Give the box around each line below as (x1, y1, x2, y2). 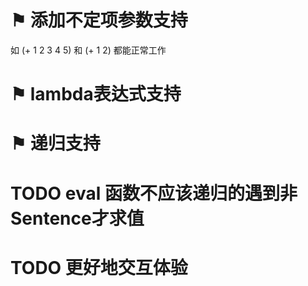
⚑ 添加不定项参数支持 (10, 9, 188, 32)
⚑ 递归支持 (10, 132, 101, 155)
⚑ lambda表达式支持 (10, 83, 182, 106)
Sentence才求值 (10, 207, 145, 230)
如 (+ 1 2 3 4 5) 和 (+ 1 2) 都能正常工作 (10, 44, 167, 56)
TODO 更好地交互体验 (10, 256, 188, 279)
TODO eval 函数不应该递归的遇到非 (10, 182, 298, 205)
